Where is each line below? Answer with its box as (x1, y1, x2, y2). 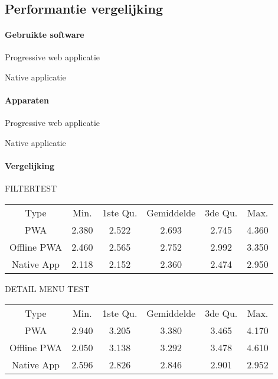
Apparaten (5, 94, 49, 106)
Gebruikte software (5, 28, 84, 41)
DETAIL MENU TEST (5, 282, 90, 294)
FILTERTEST (5, 182, 57, 195)
